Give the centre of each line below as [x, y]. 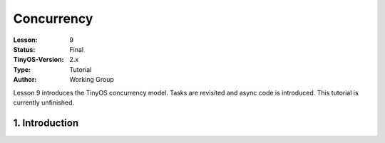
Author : [25, 80]
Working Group [92, 80]
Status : [24, 49]
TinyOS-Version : [38, 60]
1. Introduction [46, 123]
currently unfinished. [44, 102]
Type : [22, 69]
